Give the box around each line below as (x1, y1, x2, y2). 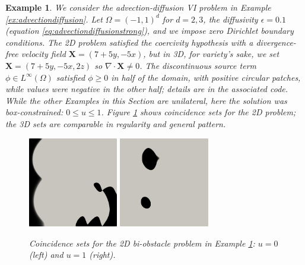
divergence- (256, 36, 296, 48)
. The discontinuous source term (139, 59, 256, 71)
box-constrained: (5, 106, 63, 118)
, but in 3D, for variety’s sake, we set (143, 48, 279, 60)
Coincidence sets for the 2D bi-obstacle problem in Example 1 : (29, 236, 255, 249)
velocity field (21, 48, 66, 60)
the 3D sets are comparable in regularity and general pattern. (5, 117, 226, 130)
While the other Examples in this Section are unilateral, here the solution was (5, 94, 287, 106)
